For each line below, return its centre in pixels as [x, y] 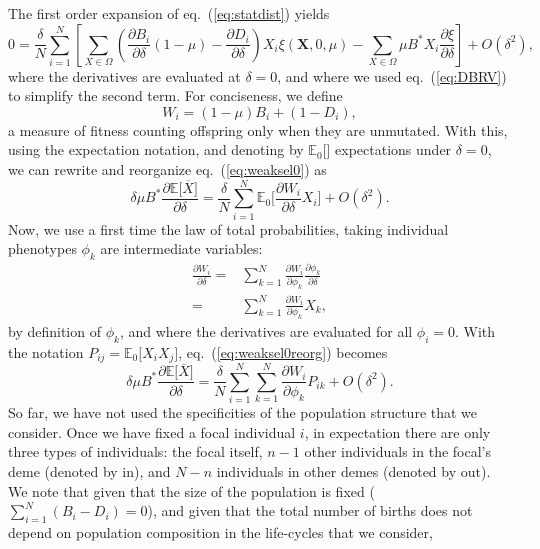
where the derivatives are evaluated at [124, 75]
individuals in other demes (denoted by [336, 471]
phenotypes [42, 248]
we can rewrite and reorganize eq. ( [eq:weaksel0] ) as [167, 168]
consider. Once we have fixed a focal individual [152, 431]
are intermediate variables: [181, 248]
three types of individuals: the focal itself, [135, 451]
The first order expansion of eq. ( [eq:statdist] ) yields [169, 13]
